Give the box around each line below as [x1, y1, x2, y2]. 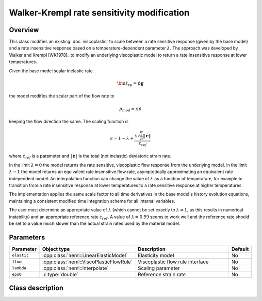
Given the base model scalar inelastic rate [9, 68, 93, 74]
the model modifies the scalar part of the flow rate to [9, 93, 115, 99]
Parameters [9, 233, 45, 241]
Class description [9, 284, 64, 292]
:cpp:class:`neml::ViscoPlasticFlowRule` [42, 258, 133, 265]
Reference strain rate [137, 271, 186, 278]
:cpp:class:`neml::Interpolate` [42, 265, 109, 271]
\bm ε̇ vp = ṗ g [117, 80, 144, 87]
